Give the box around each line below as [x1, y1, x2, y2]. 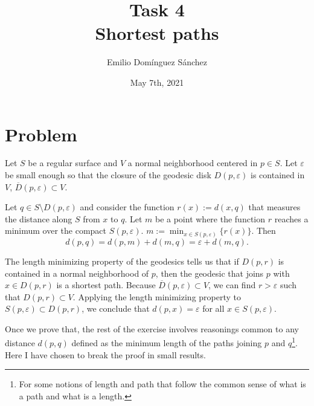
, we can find [208, 279, 256, 291]
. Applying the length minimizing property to [72, 290, 242, 303]
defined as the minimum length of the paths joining [71, 337, 262, 349]
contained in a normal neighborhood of [5, 266, 149, 279]
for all [202, 302, 225, 315]
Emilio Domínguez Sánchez [106, 56, 208, 68]
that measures [248, 201, 301, 213]
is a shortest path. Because [56, 279, 156, 291]
